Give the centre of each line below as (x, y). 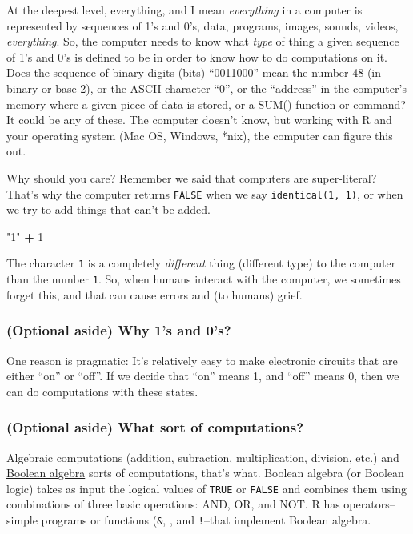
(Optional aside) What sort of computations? (155, 427)
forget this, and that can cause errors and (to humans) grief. (154, 294)
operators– (369, 504)
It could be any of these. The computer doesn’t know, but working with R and (199, 120)
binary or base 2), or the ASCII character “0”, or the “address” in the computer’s (206, 88)
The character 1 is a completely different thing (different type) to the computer (201, 263)
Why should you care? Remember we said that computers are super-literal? (192, 177)
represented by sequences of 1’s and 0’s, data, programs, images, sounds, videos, (202, 25)
